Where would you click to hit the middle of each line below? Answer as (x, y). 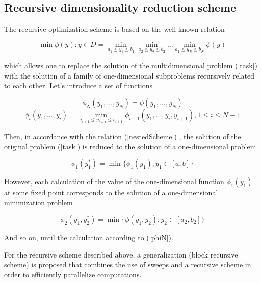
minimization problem (38, 202)
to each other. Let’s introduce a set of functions (78, 85)
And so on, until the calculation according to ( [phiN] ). (89, 237)
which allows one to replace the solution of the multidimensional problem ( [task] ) (131, 65)
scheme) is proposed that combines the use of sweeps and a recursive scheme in (128, 264)
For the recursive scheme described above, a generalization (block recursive (121, 254)
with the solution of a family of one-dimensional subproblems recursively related (129, 75)
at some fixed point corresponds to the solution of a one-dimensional (111, 192)
